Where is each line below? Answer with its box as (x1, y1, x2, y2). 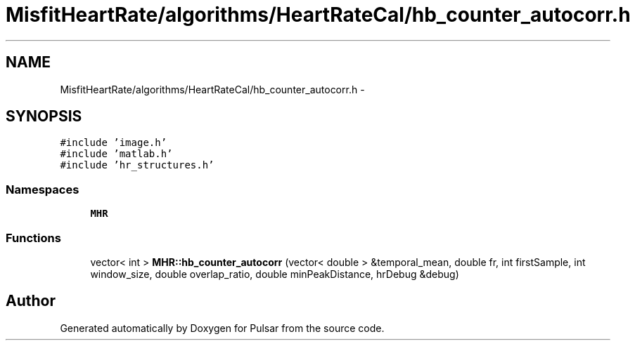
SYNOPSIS (6, 107, 82, 126)
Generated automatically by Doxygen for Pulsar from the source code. (60, 321, 385, 334)
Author (6, 292, 56, 310)
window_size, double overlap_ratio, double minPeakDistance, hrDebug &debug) (90, 267, 459, 280)
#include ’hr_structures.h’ (60, 159, 214, 171)
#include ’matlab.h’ (60, 148, 173, 160)
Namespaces (6, 182, 79, 197)
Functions (6, 230, 61, 245)
